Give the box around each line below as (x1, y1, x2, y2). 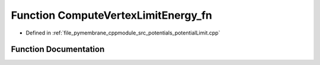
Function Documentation (11, 45, 105, 54)
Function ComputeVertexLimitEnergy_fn (11, 9, 213, 22)
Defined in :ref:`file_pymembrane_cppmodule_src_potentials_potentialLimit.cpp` (25, 29, 220, 36)
